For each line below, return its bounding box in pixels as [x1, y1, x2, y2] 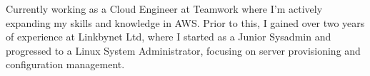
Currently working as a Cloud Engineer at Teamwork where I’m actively [6, 1, 323, 16]
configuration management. [6, 57, 125, 72]
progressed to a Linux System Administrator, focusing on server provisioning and [6, 43, 361, 58]
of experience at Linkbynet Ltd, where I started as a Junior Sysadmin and [6, 29, 331, 44]
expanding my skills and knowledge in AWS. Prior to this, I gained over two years [6, 15, 365, 30]
